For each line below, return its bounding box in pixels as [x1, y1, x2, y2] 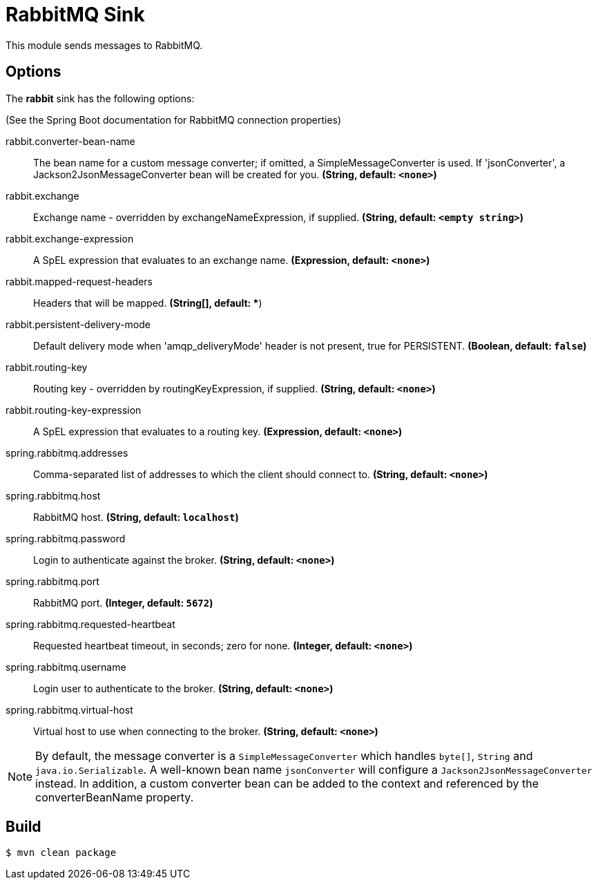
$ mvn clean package [6, 847, 117, 859]
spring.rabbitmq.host [6, 489, 101, 502]
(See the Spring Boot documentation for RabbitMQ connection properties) [6, 113, 342, 126]
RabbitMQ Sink [6, 3, 145, 26]
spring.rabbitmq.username [6, 660, 126, 673]
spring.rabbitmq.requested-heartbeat [6, 618, 175, 630]
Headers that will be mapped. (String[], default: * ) [33, 296, 262, 309]
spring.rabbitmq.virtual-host [6, 703, 133, 716]
